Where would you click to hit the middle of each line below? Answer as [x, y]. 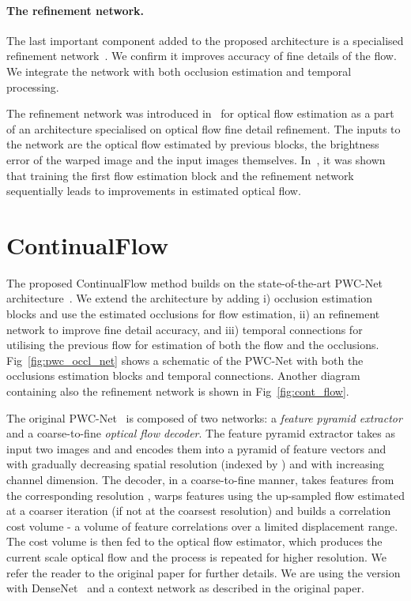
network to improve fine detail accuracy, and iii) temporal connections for [185, 329]
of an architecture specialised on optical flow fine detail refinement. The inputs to [204, 128]
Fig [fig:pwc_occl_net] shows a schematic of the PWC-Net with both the [185, 360]
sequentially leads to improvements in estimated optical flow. [154, 191]
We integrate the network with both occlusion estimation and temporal [179, 71]
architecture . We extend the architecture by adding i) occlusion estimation [190, 298]
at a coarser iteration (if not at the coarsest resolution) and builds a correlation [199, 511]
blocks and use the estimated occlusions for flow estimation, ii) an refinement [193, 314]
